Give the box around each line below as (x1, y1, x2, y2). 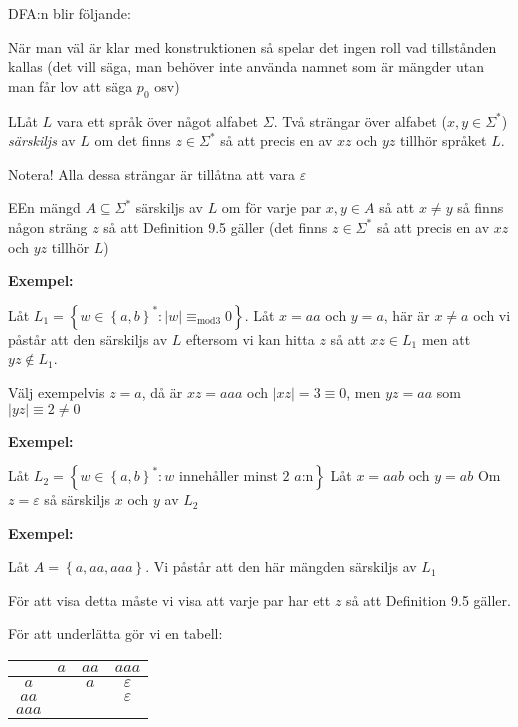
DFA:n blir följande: (8, 3, 131, 23)
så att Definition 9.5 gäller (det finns (103, 216, 328, 237)
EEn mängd (8, 197, 81, 218)
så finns (457, 197, 504, 218)
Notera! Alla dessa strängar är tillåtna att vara (8, 163, 296, 184)
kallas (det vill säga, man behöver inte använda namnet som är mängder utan (8, 56, 484, 77)
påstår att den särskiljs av (8, 328, 168, 349)
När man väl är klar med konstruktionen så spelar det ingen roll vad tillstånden (8, 36, 497, 57)
